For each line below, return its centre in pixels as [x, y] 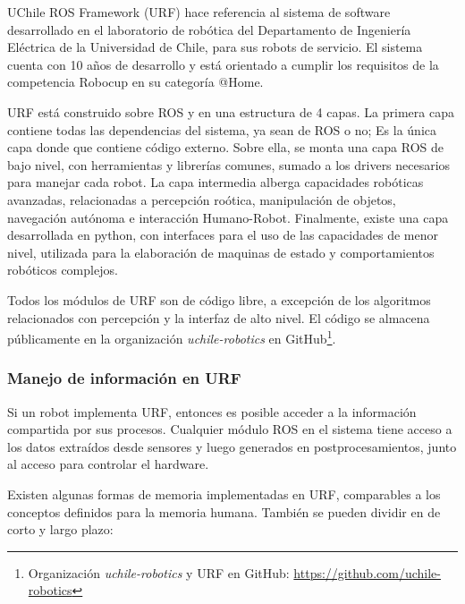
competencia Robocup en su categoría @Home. [135, 82]
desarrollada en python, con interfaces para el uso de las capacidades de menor [223, 235]
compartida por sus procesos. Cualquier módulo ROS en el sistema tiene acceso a [230, 429]
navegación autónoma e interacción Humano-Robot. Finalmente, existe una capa [228, 217]
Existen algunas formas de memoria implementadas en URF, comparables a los [224, 493]
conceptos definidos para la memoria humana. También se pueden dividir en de [224, 511]
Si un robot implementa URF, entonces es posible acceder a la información [212, 411]
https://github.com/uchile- [367, 572]
